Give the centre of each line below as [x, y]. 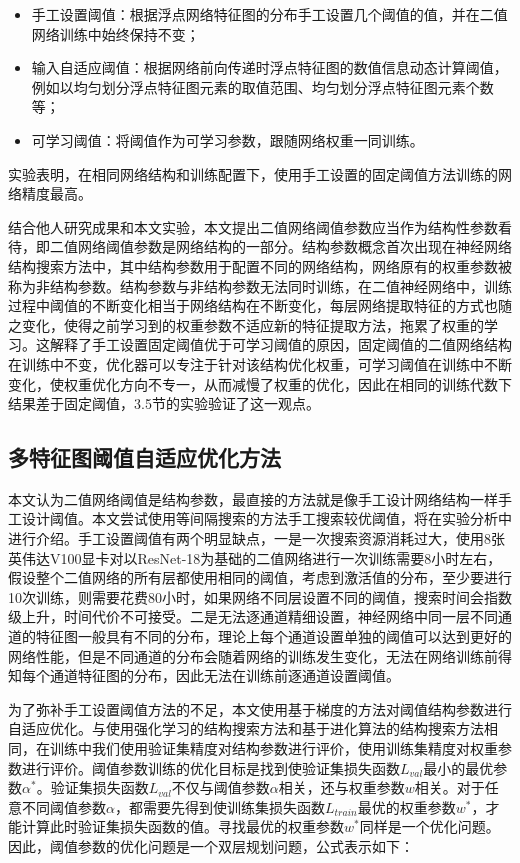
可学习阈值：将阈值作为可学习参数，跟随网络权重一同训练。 [227, 139]
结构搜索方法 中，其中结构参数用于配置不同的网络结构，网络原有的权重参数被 [260, 265]
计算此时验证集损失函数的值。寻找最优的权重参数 [182, 826]
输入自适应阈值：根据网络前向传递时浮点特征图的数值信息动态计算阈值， [269, 67]
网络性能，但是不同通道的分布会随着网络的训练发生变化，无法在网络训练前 [253, 655]
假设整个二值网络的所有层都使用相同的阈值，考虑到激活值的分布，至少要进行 [260, 577]
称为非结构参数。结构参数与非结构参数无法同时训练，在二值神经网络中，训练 [260, 285]
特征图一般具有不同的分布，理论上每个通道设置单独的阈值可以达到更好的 [273, 636]
